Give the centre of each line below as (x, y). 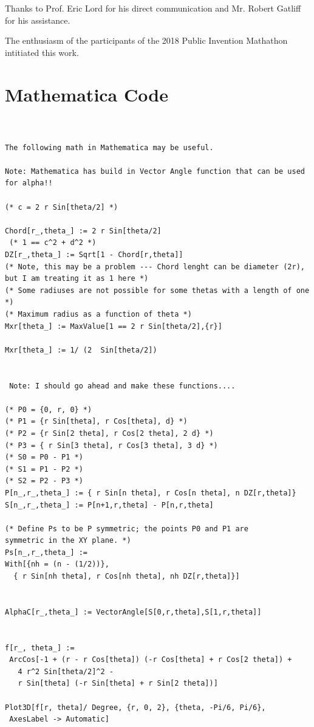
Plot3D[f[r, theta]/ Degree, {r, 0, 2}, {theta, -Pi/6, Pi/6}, (135, 707)
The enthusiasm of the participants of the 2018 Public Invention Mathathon (146, 40)
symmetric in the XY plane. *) (68, 541)
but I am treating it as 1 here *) (77, 279)
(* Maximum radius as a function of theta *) (98, 314)
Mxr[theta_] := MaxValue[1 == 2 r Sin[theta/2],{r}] (114, 326)
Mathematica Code (87, 94)
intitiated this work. (42, 52)
